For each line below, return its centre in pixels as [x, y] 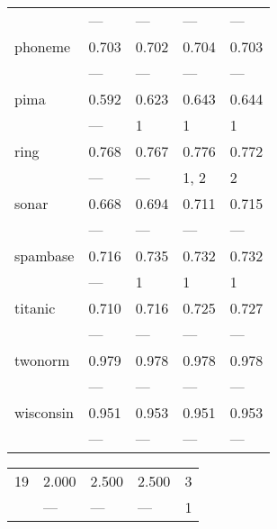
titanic [35, 308]
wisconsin [44, 412]
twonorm [42, 360]
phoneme [43, 46]
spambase [45, 255]
